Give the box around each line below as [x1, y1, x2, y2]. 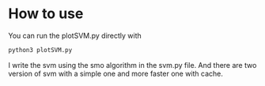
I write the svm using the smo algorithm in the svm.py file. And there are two [8, 60, 257, 69]
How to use [8, 5, 84, 23]
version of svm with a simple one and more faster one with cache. [8, 69, 224, 78]
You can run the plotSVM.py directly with [8, 31, 142, 40]
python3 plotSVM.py [8, 46, 73, 54]
